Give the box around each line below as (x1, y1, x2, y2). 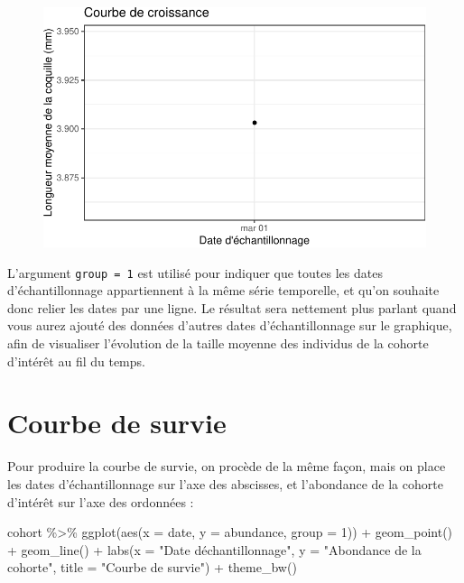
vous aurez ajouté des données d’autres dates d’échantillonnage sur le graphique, (7, 316, 452, 335)
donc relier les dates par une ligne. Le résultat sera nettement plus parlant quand (7, 298, 457, 317)
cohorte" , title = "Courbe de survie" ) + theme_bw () (7, 558, 297, 577)
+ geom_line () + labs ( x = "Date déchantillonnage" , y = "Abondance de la (7, 540, 422, 559)
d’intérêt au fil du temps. (7, 351, 145, 370)
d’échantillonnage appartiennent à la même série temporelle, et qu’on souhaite (7, 281, 440, 300)
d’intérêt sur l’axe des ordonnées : (7, 492, 194, 511)
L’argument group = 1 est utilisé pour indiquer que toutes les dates (7, 263, 383, 282)
